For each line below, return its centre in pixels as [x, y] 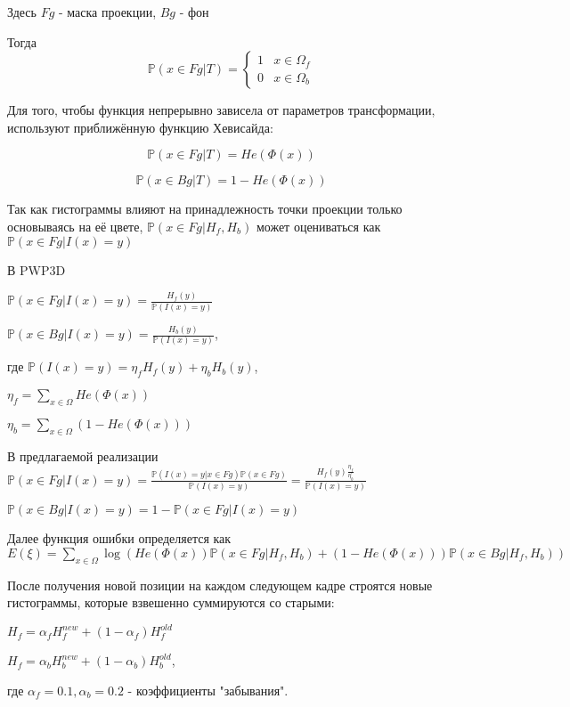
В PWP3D [37, 269]
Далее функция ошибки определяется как [119, 538]
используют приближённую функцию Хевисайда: [140, 127]
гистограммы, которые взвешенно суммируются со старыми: [171, 602]
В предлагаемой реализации [83, 455]
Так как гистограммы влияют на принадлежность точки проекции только [205, 209]
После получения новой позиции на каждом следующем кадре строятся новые [220, 585]
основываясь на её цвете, [75, 226]
